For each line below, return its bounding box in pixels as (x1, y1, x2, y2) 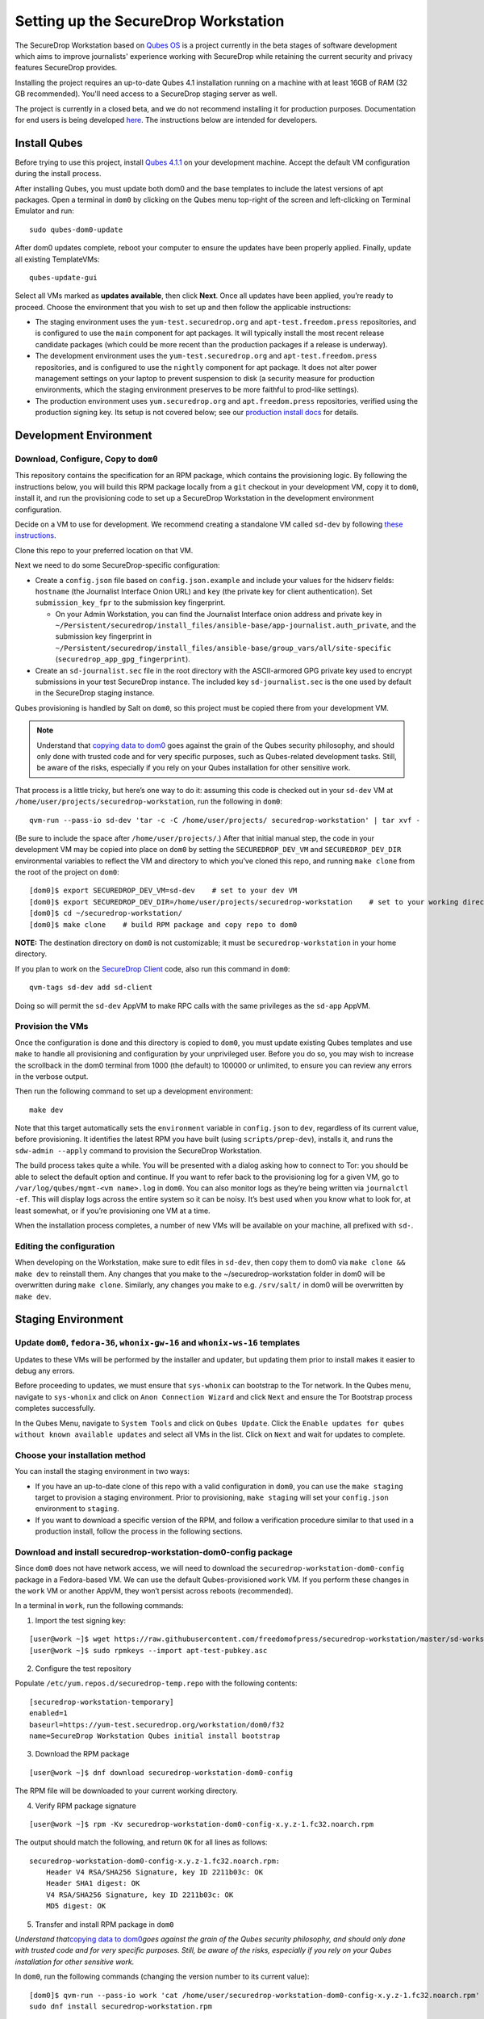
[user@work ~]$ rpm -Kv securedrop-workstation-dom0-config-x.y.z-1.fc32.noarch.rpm (29, 1820, 374, 1828)
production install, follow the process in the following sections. (35, 1526, 243, 1536)
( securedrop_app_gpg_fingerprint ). (55, 654, 191, 664)
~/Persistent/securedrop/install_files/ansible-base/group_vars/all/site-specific (55, 643, 391, 653)
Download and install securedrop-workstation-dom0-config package (15, 1547, 294, 1558)
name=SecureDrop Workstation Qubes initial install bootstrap (29, 1731, 281, 1740)
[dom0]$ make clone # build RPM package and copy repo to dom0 (29, 920, 298, 929)
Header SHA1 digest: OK (45, 1878, 140, 1888)
